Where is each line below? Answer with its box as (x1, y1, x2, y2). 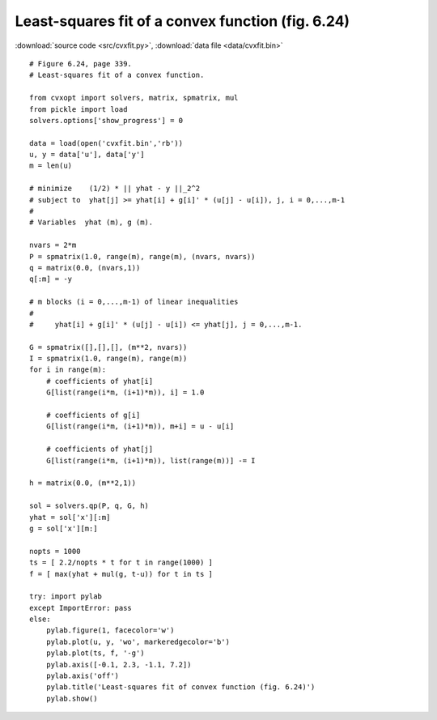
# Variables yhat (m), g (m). (29, 218, 154, 227)
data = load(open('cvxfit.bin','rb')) (29, 138, 184, 147)
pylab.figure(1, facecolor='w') (45, 626, 175, 635)
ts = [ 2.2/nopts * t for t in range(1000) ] (29, 558, 214, 567)
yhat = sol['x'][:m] (29, 513, 111, 522)
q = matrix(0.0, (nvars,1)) (29, 263, 141, 272)
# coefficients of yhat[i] (45, 377, 154, 386)
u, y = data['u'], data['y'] (29, 150, 145, 160)
